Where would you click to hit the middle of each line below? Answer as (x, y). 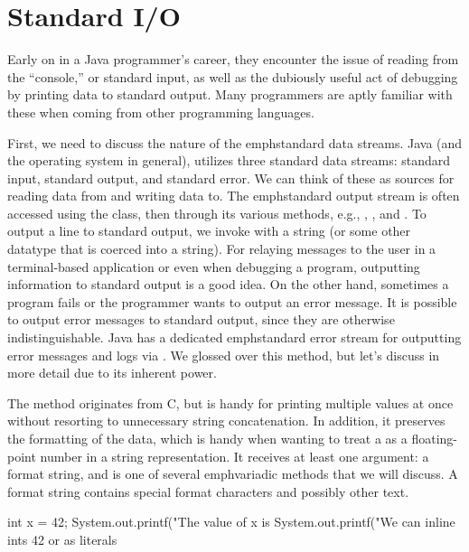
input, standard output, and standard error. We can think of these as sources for (231, 178)
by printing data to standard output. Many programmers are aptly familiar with (230, 94)
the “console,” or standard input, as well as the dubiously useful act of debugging (233, 76)
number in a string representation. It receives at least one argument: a (234, 456)
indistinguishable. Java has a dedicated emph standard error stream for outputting (234, 337)
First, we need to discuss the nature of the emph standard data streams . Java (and (235, 142)
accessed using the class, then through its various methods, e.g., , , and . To (217, 213)
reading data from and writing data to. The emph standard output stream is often (234, 196)
